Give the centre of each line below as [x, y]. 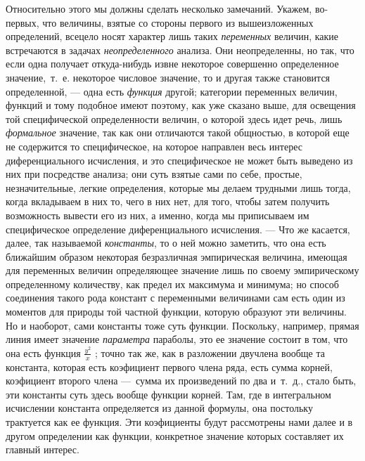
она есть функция [43, 352]
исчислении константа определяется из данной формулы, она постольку [159, 408]
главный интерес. [43, 449]
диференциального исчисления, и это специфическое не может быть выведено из [179, 160]
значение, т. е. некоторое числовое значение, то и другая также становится [168, 77]
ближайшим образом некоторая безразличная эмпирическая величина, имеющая [177, 256]
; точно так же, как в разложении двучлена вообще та [210, 352]
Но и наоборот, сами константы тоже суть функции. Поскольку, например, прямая [182, 325]
